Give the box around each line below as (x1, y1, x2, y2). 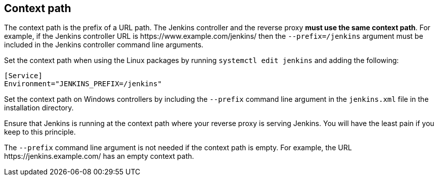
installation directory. (4, 103, 74, 112)
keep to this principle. (4, 128, 76, 137)
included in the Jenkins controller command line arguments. (4, 40, 204, 49)
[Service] (4, 72, 42, 80)
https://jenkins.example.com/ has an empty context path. (4, 152, 194, 161)
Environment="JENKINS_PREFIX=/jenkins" (4, 80, 162, 88)
